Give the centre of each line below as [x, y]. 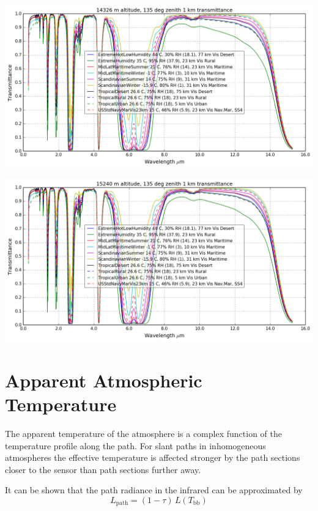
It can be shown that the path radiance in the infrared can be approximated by [154, 490]
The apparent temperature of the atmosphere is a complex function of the [143, 434]
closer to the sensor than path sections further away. [103, 469]
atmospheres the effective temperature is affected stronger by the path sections [153, 457]
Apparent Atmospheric [104, 380]
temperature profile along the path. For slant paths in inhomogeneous [135, 445]
